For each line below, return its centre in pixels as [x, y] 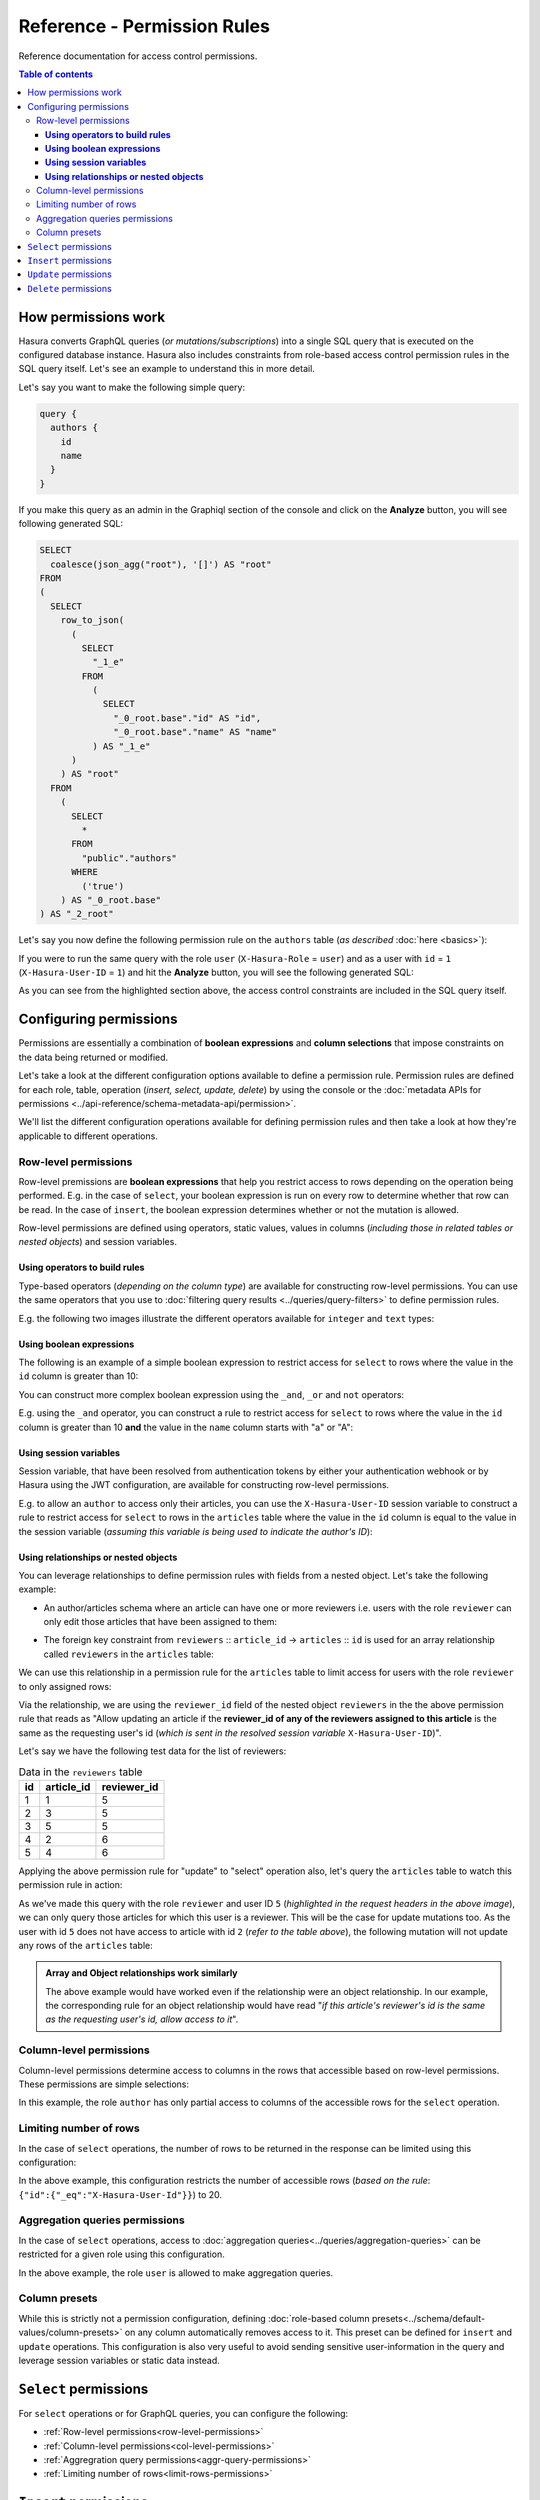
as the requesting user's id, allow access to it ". [142, 2019]
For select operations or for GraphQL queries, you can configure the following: [183, 2413]
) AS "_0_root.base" [111, 899]
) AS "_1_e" [121, 746]
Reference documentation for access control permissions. [138, 56]
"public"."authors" [129, 858]
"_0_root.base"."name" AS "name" [195, 732]
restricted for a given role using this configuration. [121, 2254]
